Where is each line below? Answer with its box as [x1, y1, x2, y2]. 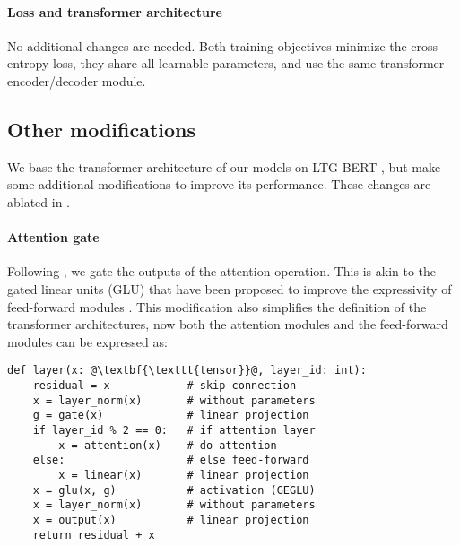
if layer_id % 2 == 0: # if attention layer [32, 423, 316, 437]
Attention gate [7, 228, 100, 247]
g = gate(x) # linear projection [32, 409, 309, 422]
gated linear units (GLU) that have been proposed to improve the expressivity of [7, 279, 452, 298]
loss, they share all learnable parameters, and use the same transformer [52, 54, 445, 73]
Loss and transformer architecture [7, 2, 222, 21]
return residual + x [32, 528, 155, 542]
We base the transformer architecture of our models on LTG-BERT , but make [7, 157, 441, 176]
